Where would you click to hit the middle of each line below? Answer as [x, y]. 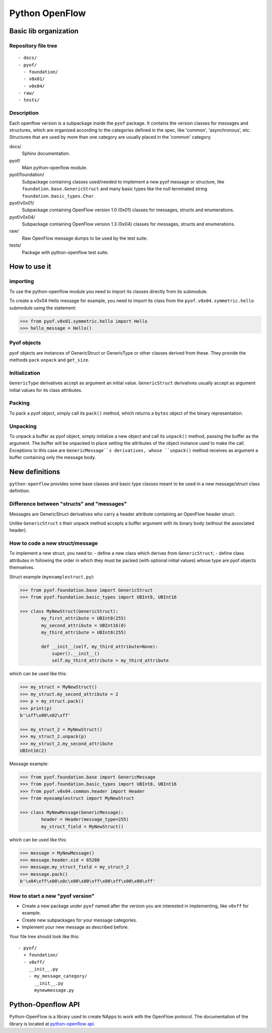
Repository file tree [33, 45]
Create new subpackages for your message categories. [80, 920]
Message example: [29, 764]
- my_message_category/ [58, 976]
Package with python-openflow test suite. [65, 252]
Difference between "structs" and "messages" [68, 504]
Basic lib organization [44, 31]
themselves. [22, 567]
